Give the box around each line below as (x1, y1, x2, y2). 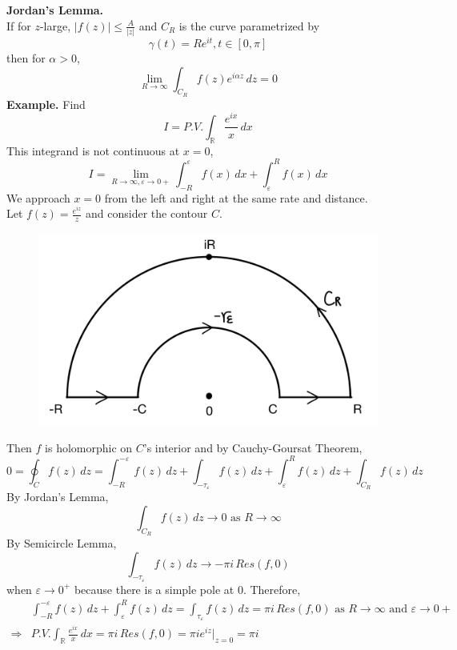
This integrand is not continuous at (6, 142, 180, 158)
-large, (39, 17, 71, 34)
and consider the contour (86, 205, 208, 222)
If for (6, 17, 31, 34)
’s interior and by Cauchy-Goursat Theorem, (143, 439, 363, 455)
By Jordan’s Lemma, (6, 488, 109, 505)
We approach (6, 189, 70, 206)
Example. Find (6, 95, 86, 112)
